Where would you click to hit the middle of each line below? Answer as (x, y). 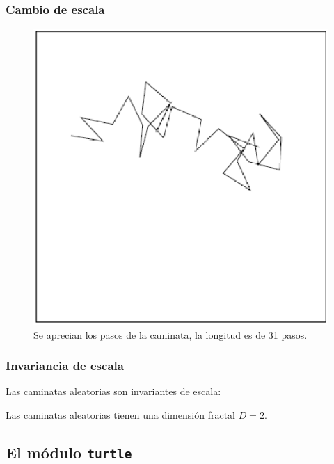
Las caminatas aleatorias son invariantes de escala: (113, 391)
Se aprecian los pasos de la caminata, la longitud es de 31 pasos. (170, 334)
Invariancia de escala (65, 366)
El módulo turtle (69, 452)
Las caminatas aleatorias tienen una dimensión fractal (120, 414)
